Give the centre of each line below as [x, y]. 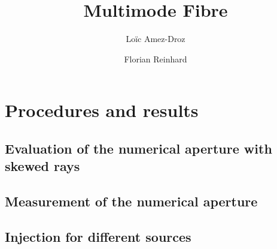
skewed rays [42, 166]
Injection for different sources [98, 236]
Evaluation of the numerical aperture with [138, 148]
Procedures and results [102, 110]
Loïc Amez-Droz [156, 39]
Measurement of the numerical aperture [131, 201]
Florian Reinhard [156, 58]
